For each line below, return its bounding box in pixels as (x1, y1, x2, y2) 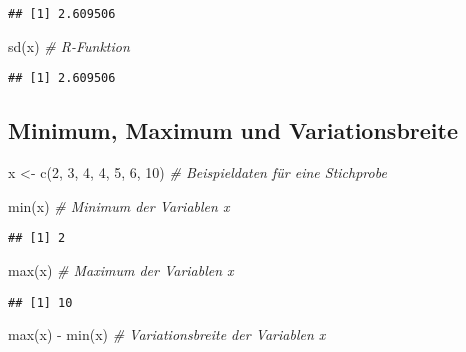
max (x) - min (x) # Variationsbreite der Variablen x (8, 324, 326, 345)
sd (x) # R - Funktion (8, 35, 130, 56)
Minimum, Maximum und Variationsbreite (8, 115, 458, 146)
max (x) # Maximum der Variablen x (8, 259, 234, 280)
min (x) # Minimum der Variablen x (8, 195, 230, 216)
